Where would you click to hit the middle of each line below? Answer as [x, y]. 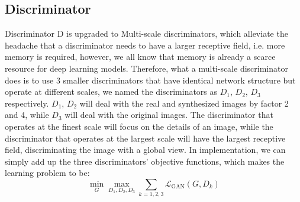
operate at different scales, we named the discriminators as [111, 92]
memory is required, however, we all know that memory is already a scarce [140, 57]
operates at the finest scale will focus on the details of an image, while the [139, 126]
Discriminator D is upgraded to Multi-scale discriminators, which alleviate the [146, 33]
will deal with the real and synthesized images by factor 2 [184, 103]
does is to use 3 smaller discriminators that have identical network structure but [150, 80]
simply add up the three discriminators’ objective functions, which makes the [145, 161]
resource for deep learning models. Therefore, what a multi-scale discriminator [146, 68]
